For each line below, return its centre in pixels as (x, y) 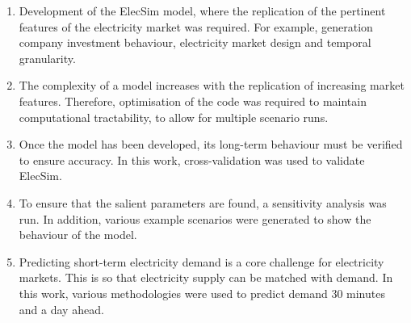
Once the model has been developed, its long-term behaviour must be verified (211, 144)
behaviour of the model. (78, 235)
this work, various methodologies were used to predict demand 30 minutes (202, 293)
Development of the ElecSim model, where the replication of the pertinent (202, 10)
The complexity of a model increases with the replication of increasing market (212, 85)
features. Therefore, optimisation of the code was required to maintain (193, 101)
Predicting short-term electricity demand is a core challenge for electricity (201, 261)
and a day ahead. (61, 309)
